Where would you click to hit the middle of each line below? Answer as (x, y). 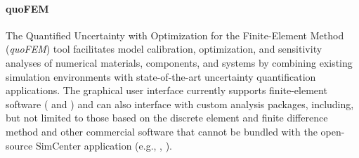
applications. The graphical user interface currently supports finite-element (167, 90)
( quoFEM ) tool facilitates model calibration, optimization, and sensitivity (164, 49)
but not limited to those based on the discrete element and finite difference (167, 118)
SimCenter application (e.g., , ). (104, 145)
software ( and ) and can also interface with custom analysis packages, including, (180, 104)
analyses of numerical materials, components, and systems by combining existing (179, 62)
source (19, 145)
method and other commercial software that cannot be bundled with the (162, 131)
